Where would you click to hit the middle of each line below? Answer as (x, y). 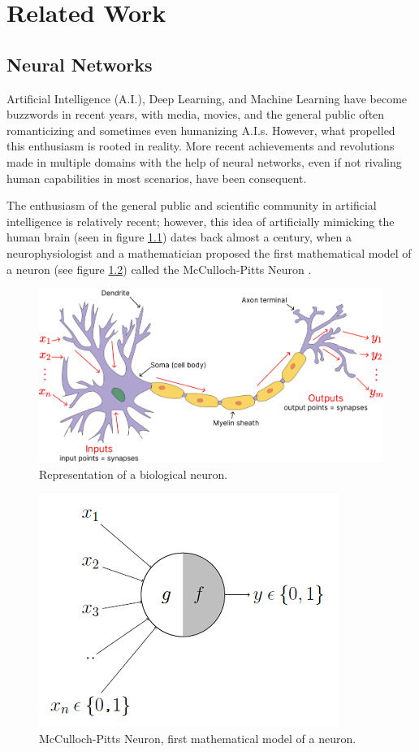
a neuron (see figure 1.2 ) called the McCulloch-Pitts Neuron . (159, 269)
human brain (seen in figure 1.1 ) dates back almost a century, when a (179, 237)
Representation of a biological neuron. (134, 474)
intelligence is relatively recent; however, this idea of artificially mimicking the (201, 221)
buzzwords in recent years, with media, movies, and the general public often (196, 114)
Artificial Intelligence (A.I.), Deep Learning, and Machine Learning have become (207, 98)
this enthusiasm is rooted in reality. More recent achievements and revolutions (201, 146)
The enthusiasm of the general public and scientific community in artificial (192, 205)
